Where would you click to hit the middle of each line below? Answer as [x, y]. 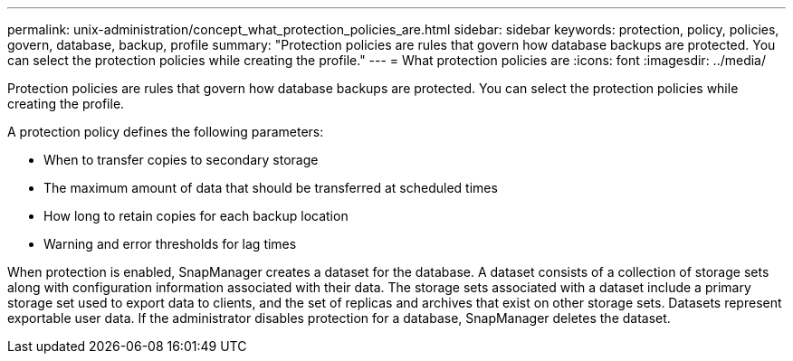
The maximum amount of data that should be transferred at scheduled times [271, 188]
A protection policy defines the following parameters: [166, 132]
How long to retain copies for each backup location [196, 216]
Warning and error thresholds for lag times [170, 244]
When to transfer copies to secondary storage [181, 160]
